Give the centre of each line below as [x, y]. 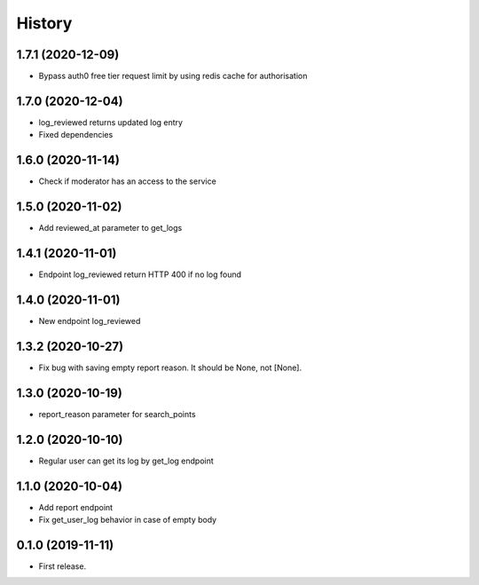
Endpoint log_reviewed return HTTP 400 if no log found [140, 274]
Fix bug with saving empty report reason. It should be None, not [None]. [170, 368]
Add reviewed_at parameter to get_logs [110, 228]
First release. [63, 566]
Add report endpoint [76, 507]
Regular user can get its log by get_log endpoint [126, 461]
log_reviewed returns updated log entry [111, 122]
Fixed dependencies [76, 135]
